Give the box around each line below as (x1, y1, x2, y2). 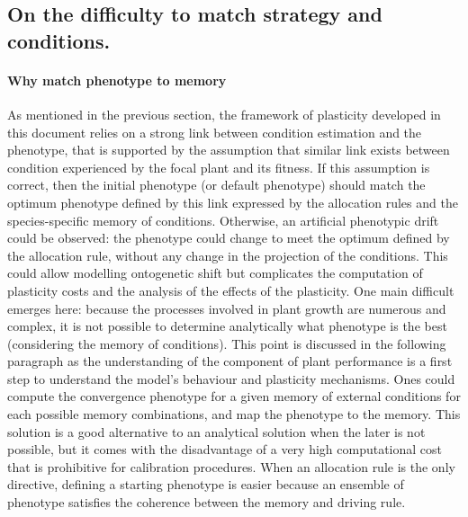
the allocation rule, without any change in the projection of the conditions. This (7, 245, 448, 264)
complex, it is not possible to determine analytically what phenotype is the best (7, 316, 447, 335)
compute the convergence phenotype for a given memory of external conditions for (7, 387, 461, 406)
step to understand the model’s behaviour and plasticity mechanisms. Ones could (7, 369, 455, 388)
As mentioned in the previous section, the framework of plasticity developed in (7, 104, 441, 123)
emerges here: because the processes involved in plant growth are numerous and (7, 299, 446, 317)
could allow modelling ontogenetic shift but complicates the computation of (7, 263, 423, 282)
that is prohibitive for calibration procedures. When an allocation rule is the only (7, 457, 455, 476)
